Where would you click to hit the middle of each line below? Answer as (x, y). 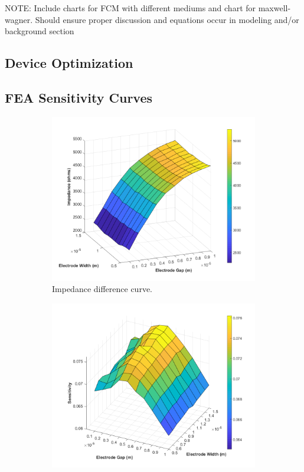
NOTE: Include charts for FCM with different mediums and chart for (130, 8)
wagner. (19, 19)
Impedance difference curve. (102, 289)
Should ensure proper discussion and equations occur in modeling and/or (167, 19)
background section (40, 31)
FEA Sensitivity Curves (79, 97)
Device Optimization (69, 63)
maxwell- (274, 8)
